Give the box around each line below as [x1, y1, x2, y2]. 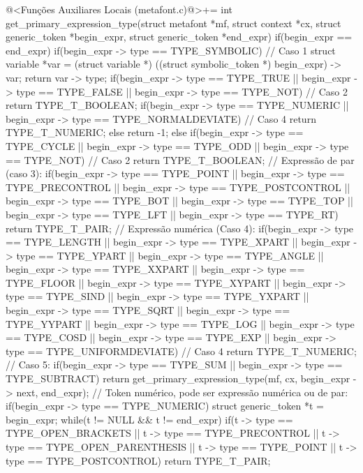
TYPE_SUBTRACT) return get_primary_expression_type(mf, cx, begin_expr [6, 371, 350, 386]
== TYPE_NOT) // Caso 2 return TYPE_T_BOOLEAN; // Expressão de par [6, 152, 355, 167]
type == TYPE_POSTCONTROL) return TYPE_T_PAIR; [6, 453, 271, 467]
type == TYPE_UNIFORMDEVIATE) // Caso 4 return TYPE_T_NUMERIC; [6, 343, 357, 358]
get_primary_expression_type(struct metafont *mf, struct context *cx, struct [6, 15, 341, 30]
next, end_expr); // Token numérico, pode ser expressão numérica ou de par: [16, 384, 348, 399]
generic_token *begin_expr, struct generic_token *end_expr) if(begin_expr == [6, 29, 353, 44]
